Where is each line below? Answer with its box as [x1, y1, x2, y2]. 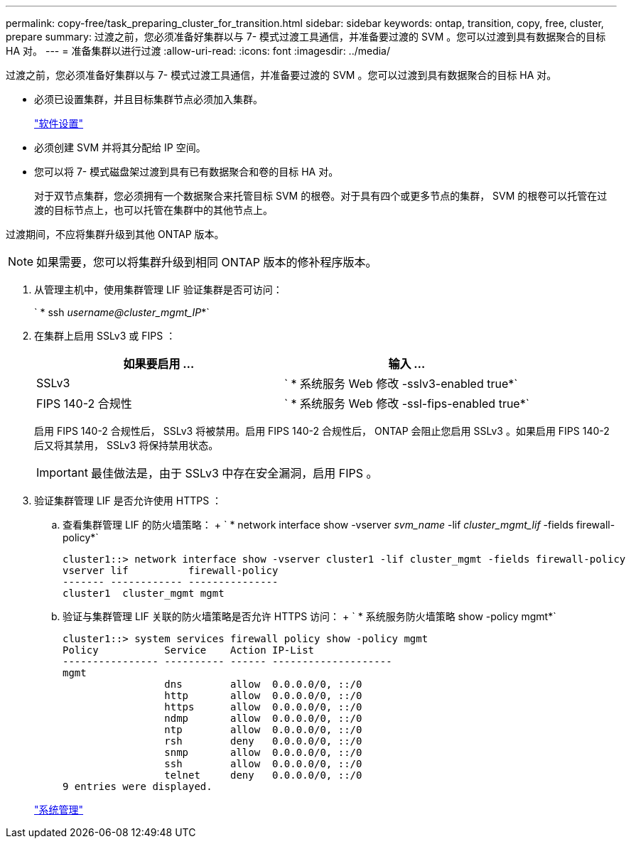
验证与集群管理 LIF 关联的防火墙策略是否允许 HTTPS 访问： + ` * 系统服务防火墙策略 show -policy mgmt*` [63, 610, 556, 622]
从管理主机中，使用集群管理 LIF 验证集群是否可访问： [34, 283, 283, 296]
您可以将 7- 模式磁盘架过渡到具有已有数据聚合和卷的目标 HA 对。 [34, 166, 339, 178]
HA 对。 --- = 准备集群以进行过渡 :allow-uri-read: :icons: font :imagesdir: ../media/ [6, 45, 391, 57]
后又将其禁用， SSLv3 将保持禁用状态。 [34, 439, 219, 451]
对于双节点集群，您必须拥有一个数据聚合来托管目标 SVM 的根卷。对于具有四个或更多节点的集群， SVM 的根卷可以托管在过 [34, 190, 608, 202]
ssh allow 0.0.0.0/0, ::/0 [164, 758, 362, 769]
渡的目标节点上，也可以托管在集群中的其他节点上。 [34, 204, 273, 216]
